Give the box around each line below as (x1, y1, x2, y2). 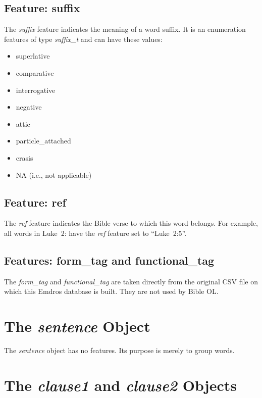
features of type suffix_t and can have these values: (4, 33, 163, 44)
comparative (16, 67, 54, 78)
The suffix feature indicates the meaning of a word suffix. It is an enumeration (4, 24, 246, 34)
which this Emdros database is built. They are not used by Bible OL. (4, 286, 219, 296)
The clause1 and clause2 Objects (4, 374, 237, 395)
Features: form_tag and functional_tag (4, 252, 215, 268)
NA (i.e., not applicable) (16, 169, 92, 180)
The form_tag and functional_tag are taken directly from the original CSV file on (4, 276, 258, 286)
